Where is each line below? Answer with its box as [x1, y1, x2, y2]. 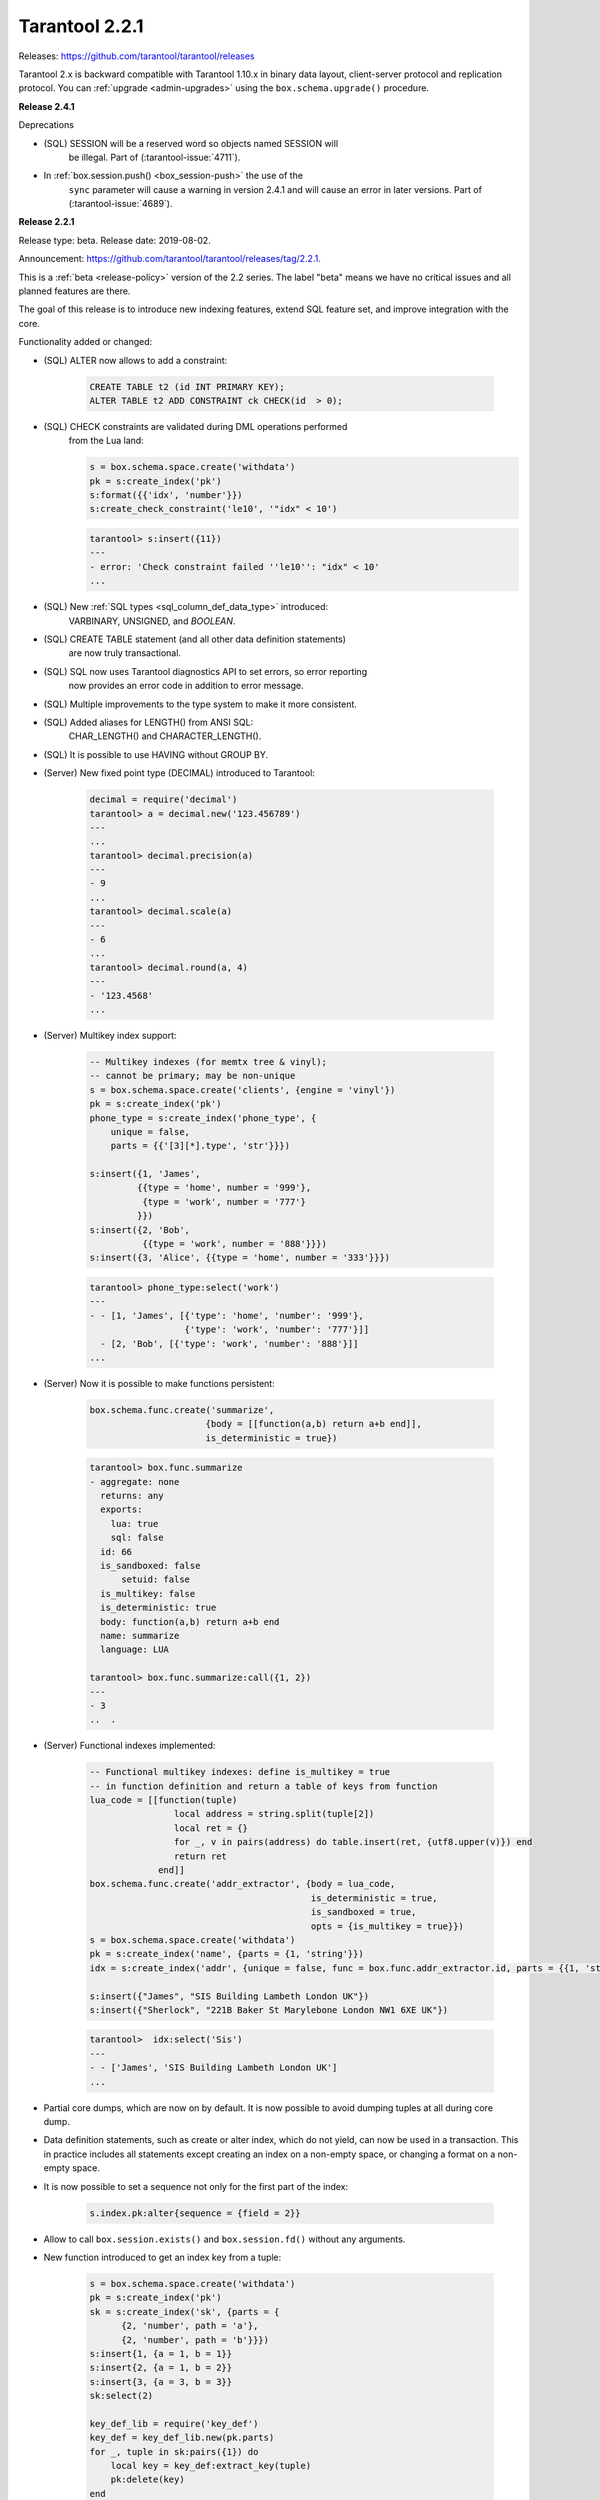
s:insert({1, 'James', [89, 1168, 201, 1180]
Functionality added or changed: [18, 336, 153, 348]
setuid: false [121, 1574, 190, 1585]
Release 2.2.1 [18, 216, 75, 228]
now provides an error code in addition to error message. [68, 680, 304, 692]
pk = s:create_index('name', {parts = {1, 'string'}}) [89, 1948, 364, 1960]
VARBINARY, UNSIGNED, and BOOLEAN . [68, 615, 236, 627]
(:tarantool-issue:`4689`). [68, 198, 174, 210]
